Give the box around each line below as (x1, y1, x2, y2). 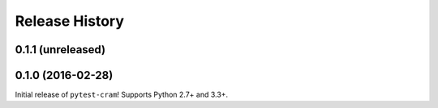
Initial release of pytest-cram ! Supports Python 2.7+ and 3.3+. (15, 89, 229, 100)
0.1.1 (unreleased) (15, 43, 105, 56)
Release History (15, 12, 125, 30)
